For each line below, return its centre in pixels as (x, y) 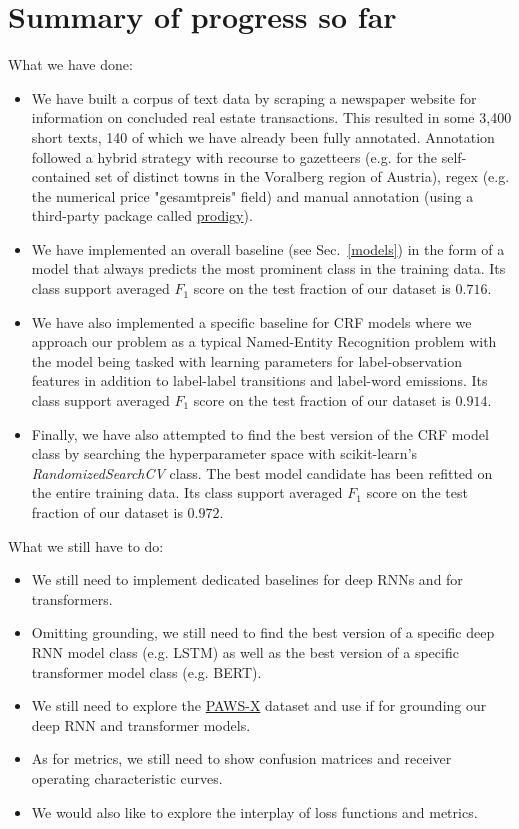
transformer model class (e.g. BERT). (146, 671)
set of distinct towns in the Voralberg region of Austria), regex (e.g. (302, 176)
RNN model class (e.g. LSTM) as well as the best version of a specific (245, 651)
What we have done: (70, 64)
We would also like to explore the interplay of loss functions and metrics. (254, 811)
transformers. (72, 598)
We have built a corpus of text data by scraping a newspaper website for (254, 97)
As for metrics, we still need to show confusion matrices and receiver (241, 758)
